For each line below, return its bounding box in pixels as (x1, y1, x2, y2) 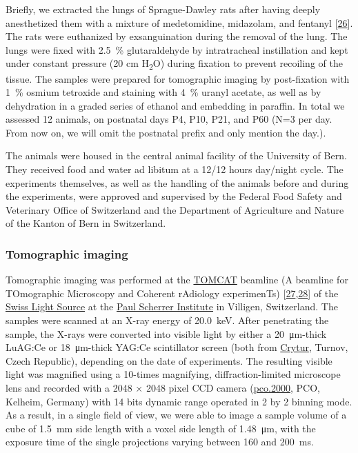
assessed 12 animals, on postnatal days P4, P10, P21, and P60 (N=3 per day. (6, 112, 332, 126)
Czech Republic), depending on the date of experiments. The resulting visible (6, 353, 332, 368)
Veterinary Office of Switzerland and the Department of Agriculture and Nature (6, 202, 344, 217)
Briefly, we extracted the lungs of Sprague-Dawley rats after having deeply (6, 2, 321, 16)
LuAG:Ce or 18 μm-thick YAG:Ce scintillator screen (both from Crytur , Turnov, (6, 340, 348, 354)
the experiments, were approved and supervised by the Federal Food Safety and (6, 189, 342, 203)
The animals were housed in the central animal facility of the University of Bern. (6, 148, 347, 163)
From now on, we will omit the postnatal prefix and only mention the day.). (6, 125, 326, 139)
